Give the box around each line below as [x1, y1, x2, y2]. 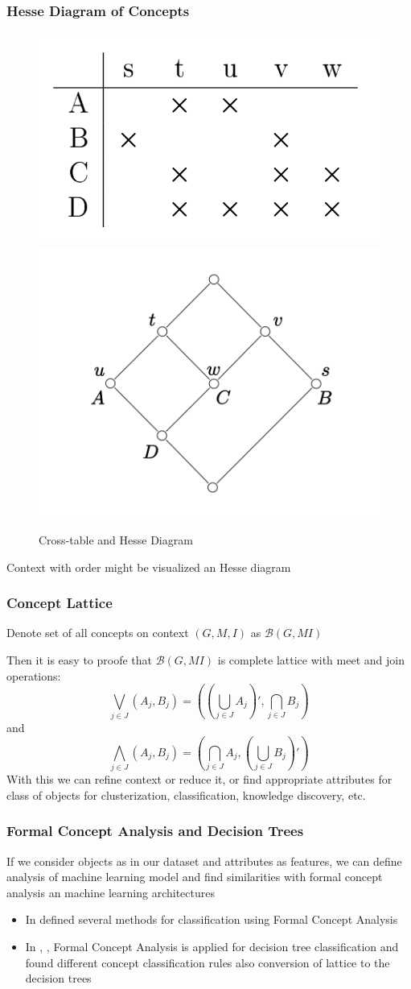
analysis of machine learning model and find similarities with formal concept [6, 868, 383, 885]
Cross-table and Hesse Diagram [39, 532, 193, 548]
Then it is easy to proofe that [6, 652, 153, 668]
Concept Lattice [6, 593, 113, 613]
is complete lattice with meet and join [217, 652, 405, 668]
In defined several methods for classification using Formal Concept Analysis [25, 911, 398, 928]
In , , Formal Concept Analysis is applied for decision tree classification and [25, 938, 399, 955]
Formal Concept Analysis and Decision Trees [6, 821, 304, 841]
